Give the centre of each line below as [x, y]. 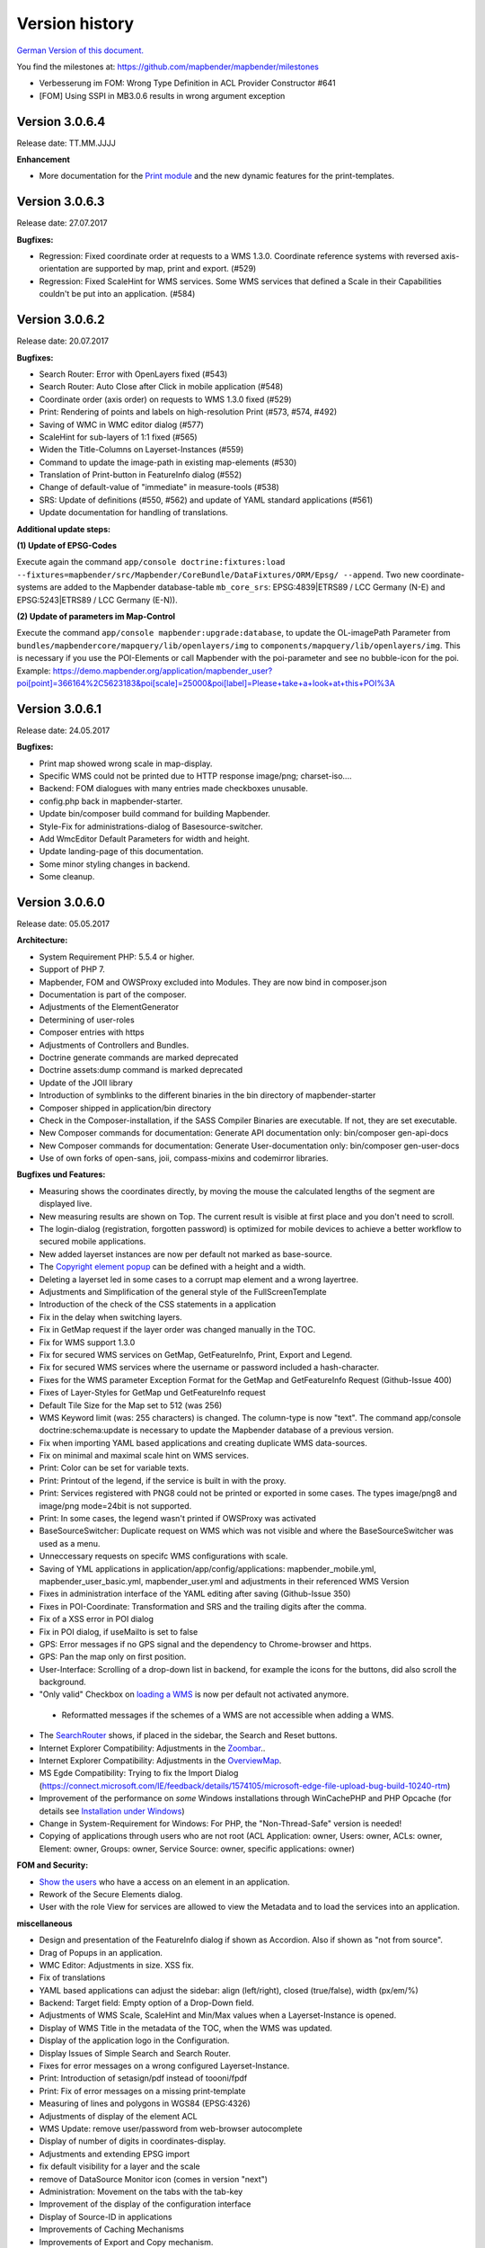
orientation [59, 269]
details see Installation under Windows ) [112, 1811]
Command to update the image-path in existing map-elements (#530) [168, 462]
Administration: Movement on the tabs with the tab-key [141, 2191]
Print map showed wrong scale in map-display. [126, 763]
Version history [75, 23]
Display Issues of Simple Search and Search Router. [135, 2053]
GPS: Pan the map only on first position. [113, 1657]
